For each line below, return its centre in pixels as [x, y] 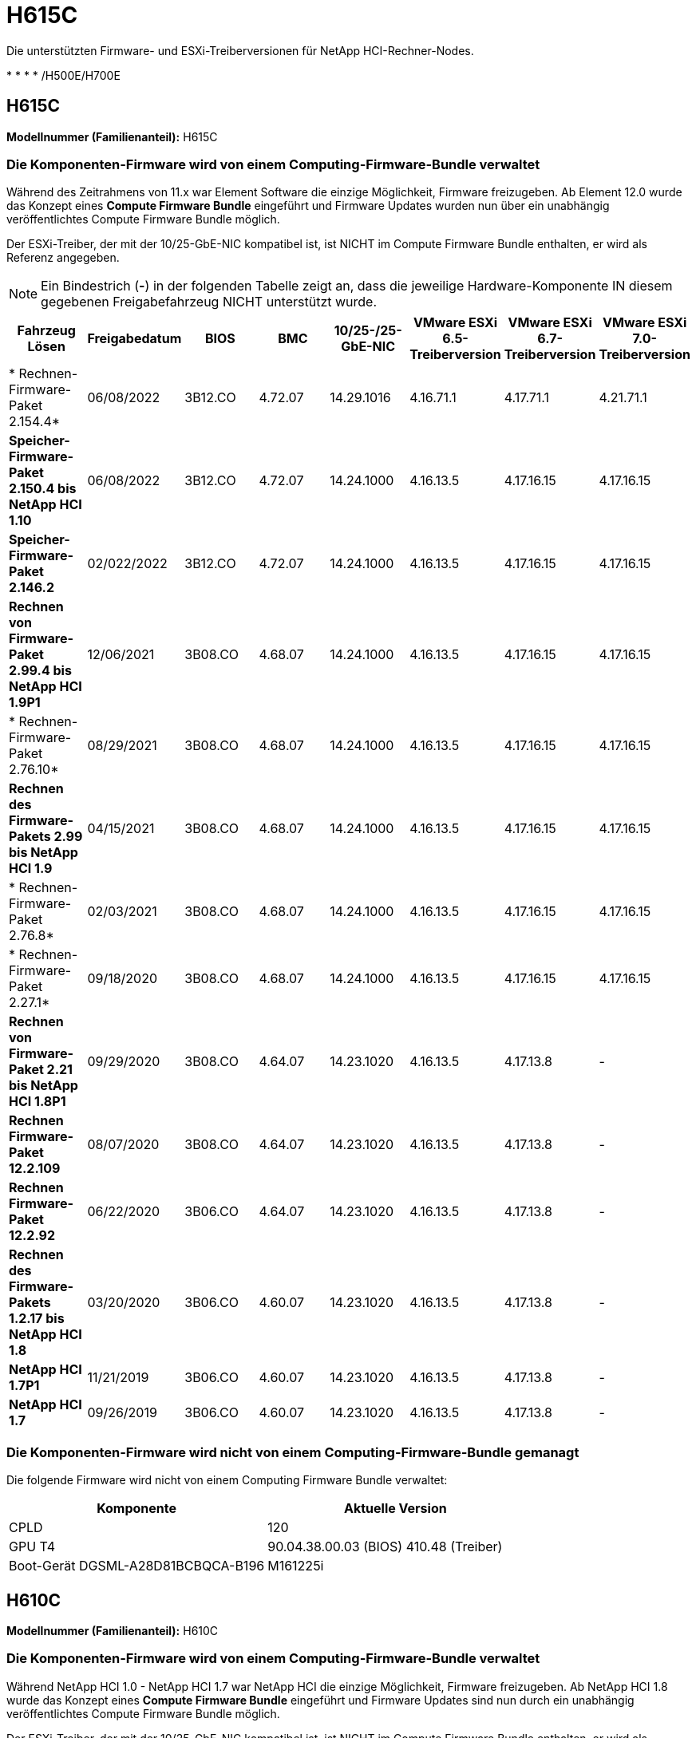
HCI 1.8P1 [38, 1102]
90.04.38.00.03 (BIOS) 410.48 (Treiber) [385, 1547]
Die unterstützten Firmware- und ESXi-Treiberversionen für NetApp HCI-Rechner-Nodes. [240, 50]
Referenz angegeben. [63, 258]
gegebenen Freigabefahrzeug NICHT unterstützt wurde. [209, 302]
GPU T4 [32, 1547]
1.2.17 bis [37, 1319]
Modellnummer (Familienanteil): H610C [113, 1630]
